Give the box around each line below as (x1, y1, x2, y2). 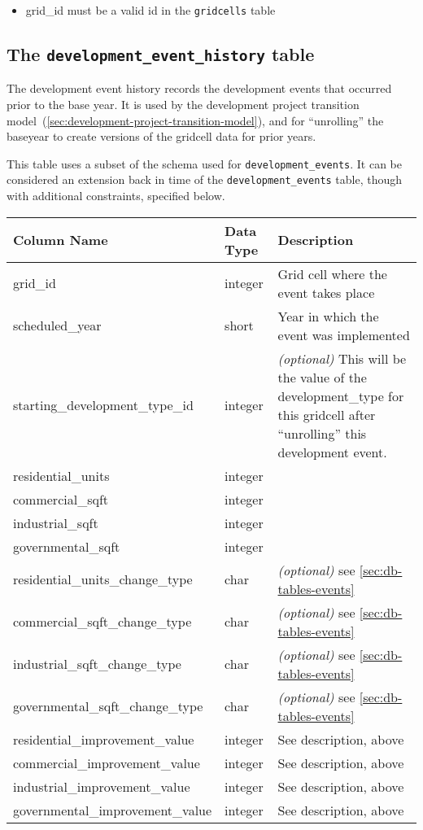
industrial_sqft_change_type (13, 654, 181, 674)
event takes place (277, 282, 375, 302)
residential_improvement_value (13, 729, 194, 749)
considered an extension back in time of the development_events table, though (7, 171, 403, 188)
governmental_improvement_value (13, 800, 212, 819)
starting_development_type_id (13, 395, 194, 415)
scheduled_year (13, 316, 102, 335)
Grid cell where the (277, 264, 387, 283)
